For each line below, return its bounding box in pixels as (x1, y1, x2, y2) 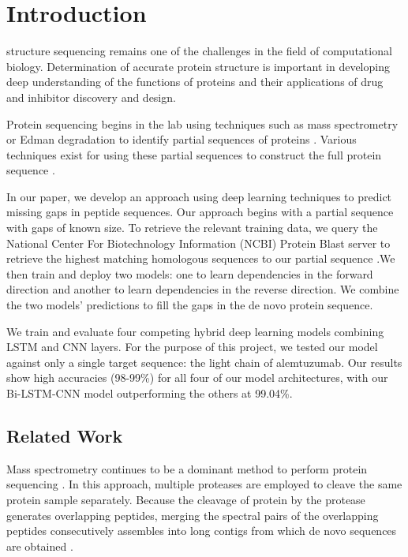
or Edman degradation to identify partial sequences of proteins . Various (6, 131, 357, 148)
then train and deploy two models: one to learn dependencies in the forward (6, 265, 373, 282)
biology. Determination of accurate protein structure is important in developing (6, 58, 390, 74)
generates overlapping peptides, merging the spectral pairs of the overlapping (6, 507, 379, 523)
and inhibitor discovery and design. (6, 88, 176, 105)
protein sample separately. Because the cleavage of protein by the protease (6, 491, 365, 507)
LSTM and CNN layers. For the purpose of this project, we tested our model (6, 338, 378, 355)
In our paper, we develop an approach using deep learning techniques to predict (6, 188, 392, 204)
